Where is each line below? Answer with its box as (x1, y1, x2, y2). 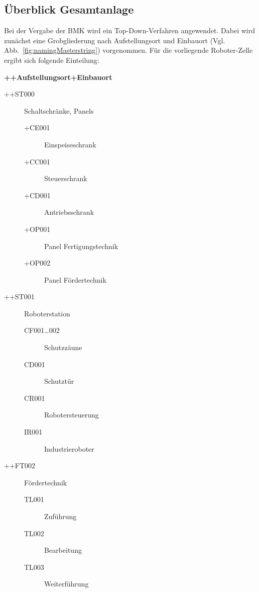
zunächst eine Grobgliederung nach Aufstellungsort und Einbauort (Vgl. (4, 35, 225, 45)
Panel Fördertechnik (44, 274, 106, 285)
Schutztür (44, 376, 74, 386)
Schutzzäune (44, 342, 82, 353)
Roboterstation (24, 308, 70, 318)
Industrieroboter (44, 443, 94, 454)
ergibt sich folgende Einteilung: (4, 54, 99, 65)
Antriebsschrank (44, 207, 94, 217)
